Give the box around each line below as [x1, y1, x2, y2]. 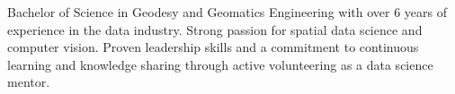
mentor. [7, 73, 50, 91]
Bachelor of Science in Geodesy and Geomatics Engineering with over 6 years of [7, 3, 447, 21]
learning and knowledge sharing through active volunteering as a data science [7, 55, 433, 73]
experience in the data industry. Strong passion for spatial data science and [7, 20, 423, 38]
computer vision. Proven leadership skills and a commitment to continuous [7, 38, 419, 56]
